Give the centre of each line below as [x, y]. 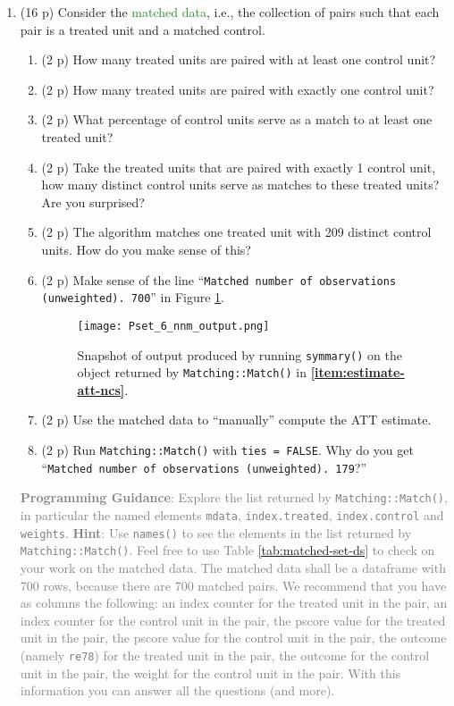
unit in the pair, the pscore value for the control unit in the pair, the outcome [233, 638]
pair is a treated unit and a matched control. [143, 29]
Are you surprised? [93, 202]
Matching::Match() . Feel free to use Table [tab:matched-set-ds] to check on [227, 550]
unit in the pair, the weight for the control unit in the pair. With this [210, 672]
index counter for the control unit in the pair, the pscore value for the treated [233, 620]
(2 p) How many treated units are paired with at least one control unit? [239, 59]
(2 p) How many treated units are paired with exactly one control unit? [238, 89]
